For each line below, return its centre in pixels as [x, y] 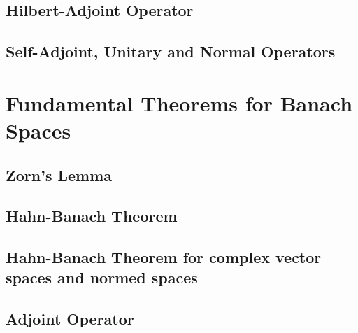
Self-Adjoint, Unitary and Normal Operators [171, 51]
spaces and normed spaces [102, 277]
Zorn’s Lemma [59, 175]
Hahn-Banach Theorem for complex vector [164, 257]
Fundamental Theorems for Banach [179, 102]
